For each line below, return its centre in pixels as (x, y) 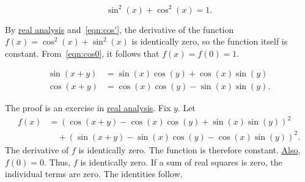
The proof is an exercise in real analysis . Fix (88, 108)
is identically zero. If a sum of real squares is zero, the (181, 162)
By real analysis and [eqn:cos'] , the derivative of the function (119, 29)
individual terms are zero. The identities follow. (94, 174)
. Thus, (57, 162)
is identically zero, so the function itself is (210, 41)
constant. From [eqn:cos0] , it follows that (82, 53)
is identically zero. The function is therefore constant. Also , (189, 150)
